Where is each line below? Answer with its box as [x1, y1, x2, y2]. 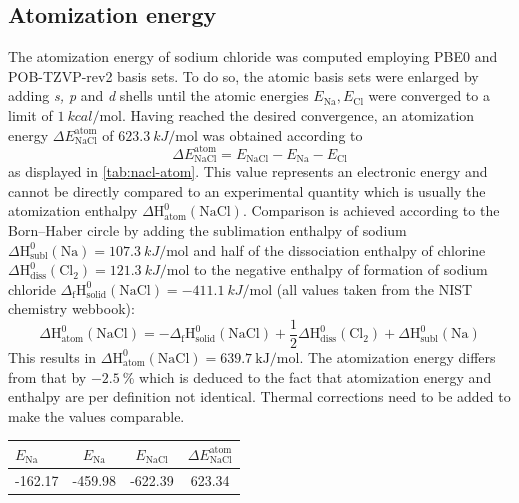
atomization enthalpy [8, 200, 138, 221]
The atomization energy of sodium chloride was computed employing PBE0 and [8, 46, 498, 67]
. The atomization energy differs [299, 346, 496, 367]
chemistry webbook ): [8, 298, 135, 319]
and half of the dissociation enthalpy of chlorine [193, 239, 486, 260]
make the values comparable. [8, 405, 185, 426]
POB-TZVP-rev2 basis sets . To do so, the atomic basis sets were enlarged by [8, 65, 479, 86]
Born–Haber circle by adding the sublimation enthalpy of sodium [8, 219, 407, 240]
